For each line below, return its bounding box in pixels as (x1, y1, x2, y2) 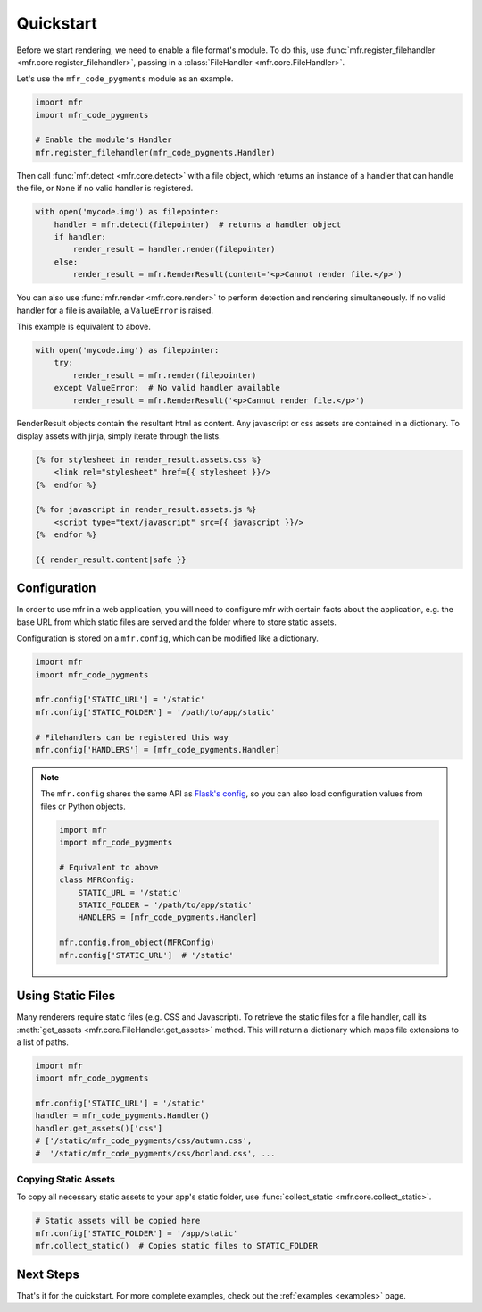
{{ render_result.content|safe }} (35, 554, 187, 565)
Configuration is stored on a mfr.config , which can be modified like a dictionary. (16, 633, 319, 643)
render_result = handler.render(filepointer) (72, 244, 276, 255)
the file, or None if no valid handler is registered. (16, 183, 194, 194)
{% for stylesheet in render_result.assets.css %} (35, 454, 262, 465)
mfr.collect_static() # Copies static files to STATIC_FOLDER (35, 1241, 319, 1251)
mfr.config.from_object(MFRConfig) (59, 938, 215, 947)
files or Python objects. (40, 801, 126, 812)
